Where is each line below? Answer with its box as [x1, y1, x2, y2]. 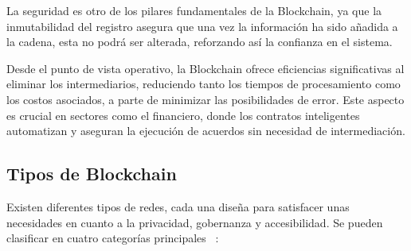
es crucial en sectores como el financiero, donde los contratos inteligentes [6, 106, 360, 123]
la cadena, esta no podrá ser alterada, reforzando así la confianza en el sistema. [6, 33, 393, 50]
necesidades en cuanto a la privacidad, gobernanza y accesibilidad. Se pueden [6, 214, 383, 230]
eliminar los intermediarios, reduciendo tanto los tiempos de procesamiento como [6, 75, 401, 92]
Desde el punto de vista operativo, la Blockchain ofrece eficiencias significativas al [6, 60, 405, 76]
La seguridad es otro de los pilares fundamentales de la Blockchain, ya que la [6, 2, 382, 18]
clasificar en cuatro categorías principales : [6, 230, 219, 246]
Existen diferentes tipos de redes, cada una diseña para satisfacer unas [6, 198, 350, 214]
